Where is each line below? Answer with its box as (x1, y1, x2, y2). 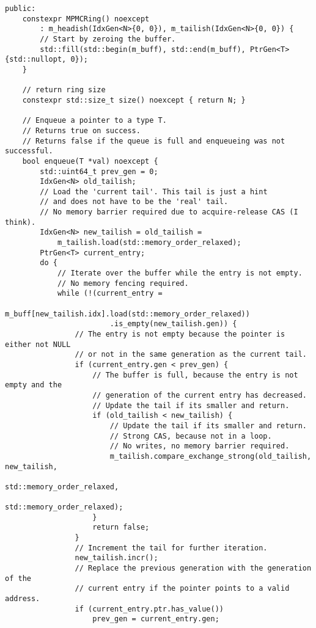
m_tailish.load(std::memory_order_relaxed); (57, 238, 241, 247)
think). (5, 217, 36, 227)
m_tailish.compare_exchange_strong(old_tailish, (109, 451, 312, 461)
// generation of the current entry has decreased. (92, 390, 307, 400)
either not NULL (5, 340, 71, 349)
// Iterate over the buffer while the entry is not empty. (57, 269, 303, 278)
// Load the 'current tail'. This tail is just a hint (40, 187, 268, 196)
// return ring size (22, 86, 106, 95)
